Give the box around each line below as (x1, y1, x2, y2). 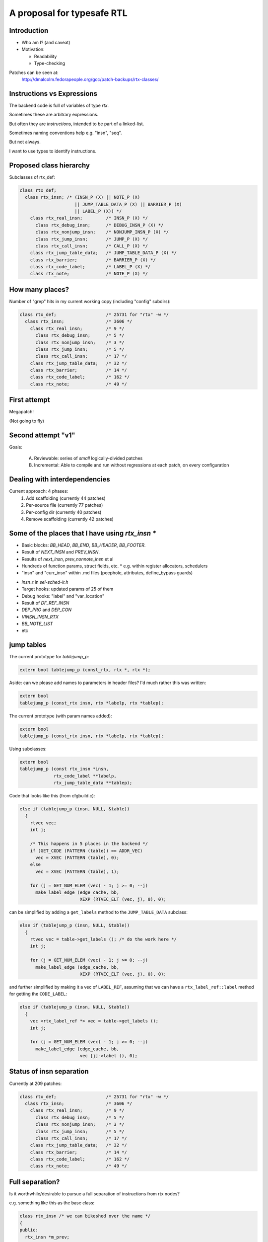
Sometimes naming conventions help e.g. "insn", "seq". (9, 130, 122, 136)
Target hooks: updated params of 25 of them (21, 586, 114, 592)
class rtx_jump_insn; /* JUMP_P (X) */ (35, 236, 148, 242)
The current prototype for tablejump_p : (9, 654, 89, 660)
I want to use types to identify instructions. (9, 148, 97, 154)
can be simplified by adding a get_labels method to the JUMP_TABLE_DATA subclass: (9, 909, 188, 915)
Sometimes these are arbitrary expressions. (9, 112, 99, 118)
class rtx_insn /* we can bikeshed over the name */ (19, 1213, 151, 1219)
